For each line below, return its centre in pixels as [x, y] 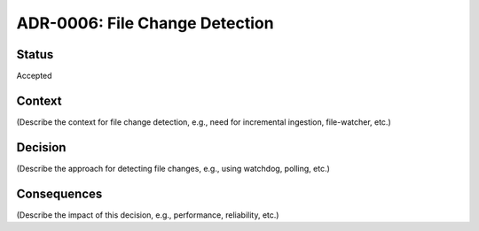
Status [35, 54]
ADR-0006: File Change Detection [145, 23]
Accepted [34, 76]
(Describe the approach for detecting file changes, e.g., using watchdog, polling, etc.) [173, 168]
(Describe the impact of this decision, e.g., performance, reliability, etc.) [148, 215]
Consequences [59, 193]
